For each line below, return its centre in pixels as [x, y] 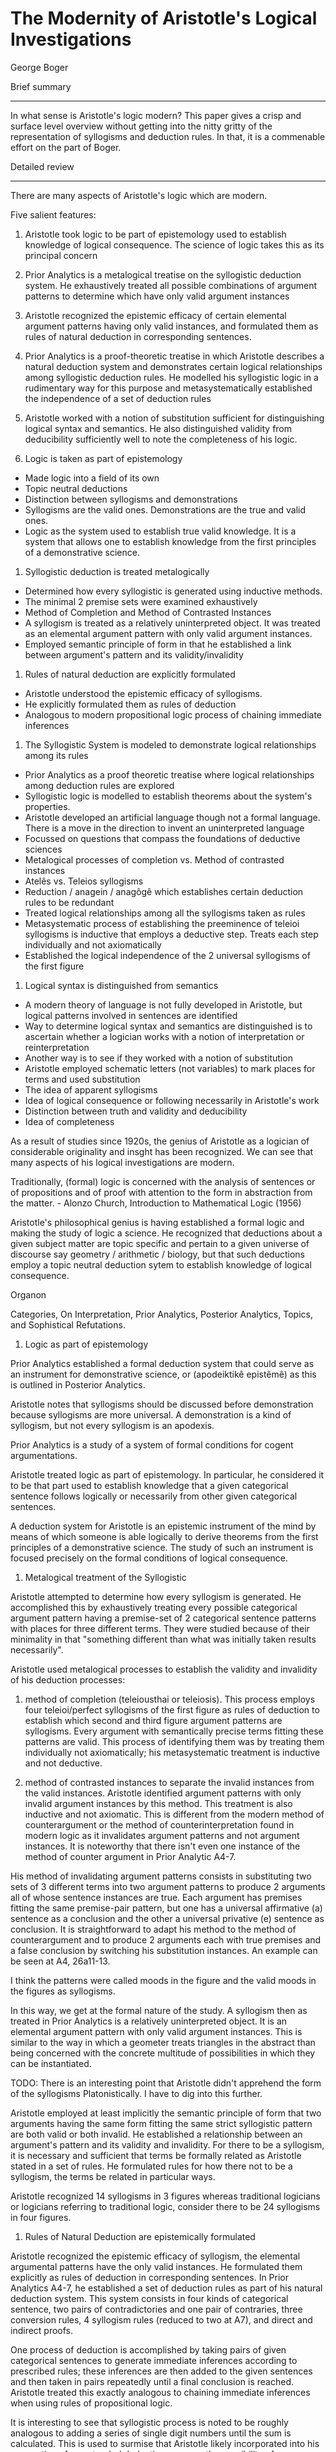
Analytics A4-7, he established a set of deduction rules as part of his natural [166, 2288]
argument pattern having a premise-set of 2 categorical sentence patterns [163, 1618]
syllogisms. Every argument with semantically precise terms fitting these [174, 1731]
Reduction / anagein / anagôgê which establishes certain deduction [164, 891]
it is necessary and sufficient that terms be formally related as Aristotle [156, 2155]
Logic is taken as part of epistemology [103, 458]
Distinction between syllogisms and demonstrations [131, 499]
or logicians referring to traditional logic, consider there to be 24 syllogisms [165, 2206]
